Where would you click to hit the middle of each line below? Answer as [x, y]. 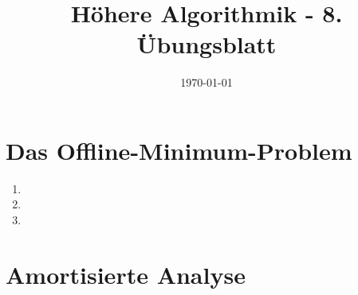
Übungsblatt [207, 44]
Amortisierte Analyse [126, 274]
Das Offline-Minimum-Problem [179, 150]
